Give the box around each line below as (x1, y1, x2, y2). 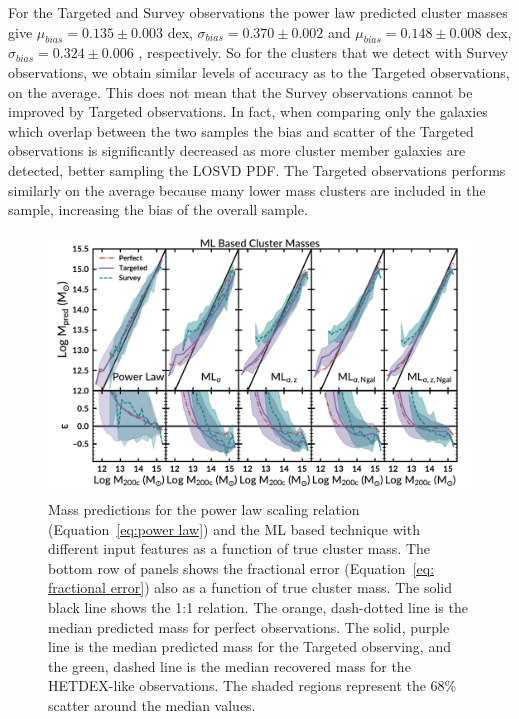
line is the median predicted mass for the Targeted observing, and (48, 636, 451, 657)
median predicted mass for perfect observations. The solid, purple (48, 616, 450, 637)
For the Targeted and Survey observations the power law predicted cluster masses (8, 2, 508, 22)
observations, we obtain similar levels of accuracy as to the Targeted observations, (8, 61, 510, 82)
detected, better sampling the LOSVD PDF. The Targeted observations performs (8, 159, 506, 180)
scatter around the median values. (48, 694, 256, 715)
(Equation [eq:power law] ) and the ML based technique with (48, 518, 420, 539)
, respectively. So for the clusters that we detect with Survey (138, 42, 509, 63)
